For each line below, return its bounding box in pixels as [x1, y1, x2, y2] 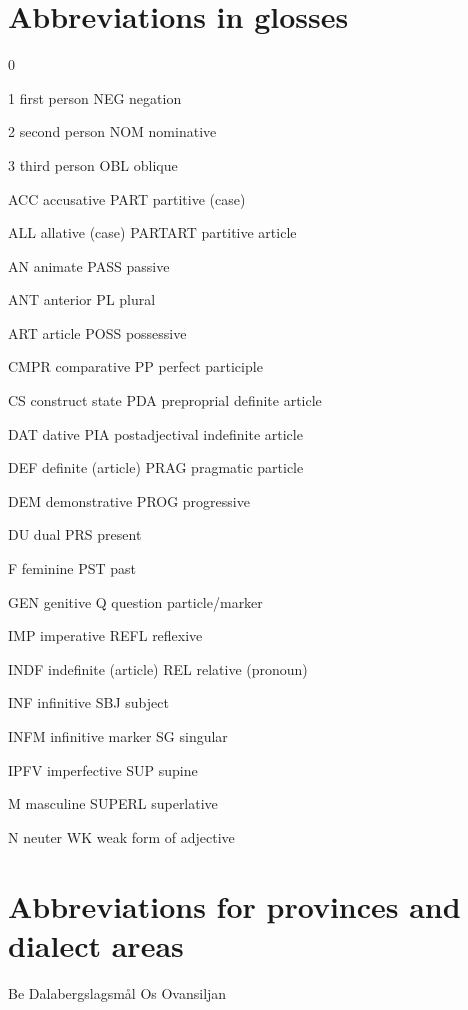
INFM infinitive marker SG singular [8, 726, 228, 746]
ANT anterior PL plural [8, 289, 156, 310]
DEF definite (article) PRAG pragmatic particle [8, 457, 304, 478]
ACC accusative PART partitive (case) [8, 188, 246, 209]
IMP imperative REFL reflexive [8, 625, 203, 646]
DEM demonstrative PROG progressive [8, 490, 250, 511]
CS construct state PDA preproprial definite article [8, 390, 322, 411]
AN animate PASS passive [8, 255, 170, 276]
